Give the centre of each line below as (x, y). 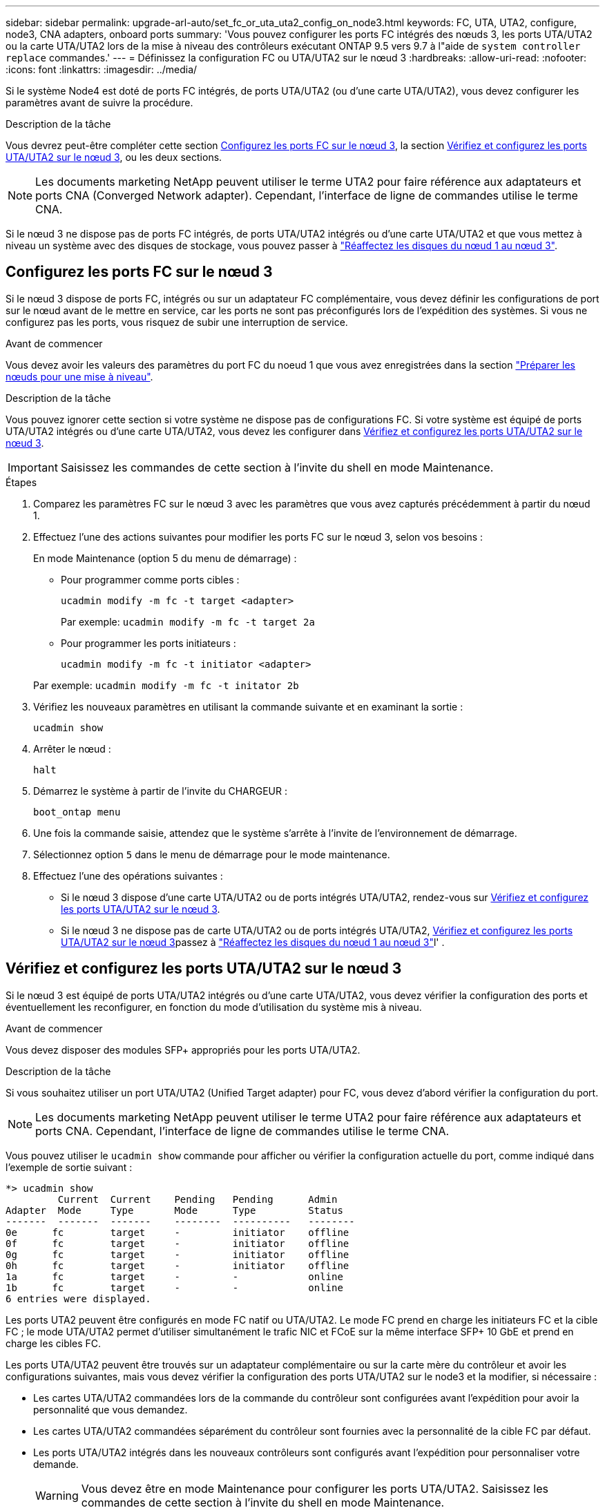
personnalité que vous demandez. (111, 1409)
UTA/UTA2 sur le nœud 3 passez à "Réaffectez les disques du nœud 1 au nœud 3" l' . (253, 942)
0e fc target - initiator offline (177, 1232)
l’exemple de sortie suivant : (69, 1167)
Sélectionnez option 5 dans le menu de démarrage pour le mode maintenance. (212, 854)
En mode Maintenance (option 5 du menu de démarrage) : (165, 558)
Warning (57, 1495)
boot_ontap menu (77, 812)
